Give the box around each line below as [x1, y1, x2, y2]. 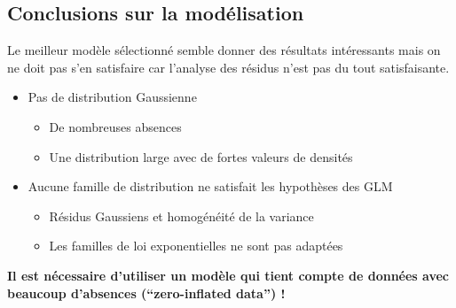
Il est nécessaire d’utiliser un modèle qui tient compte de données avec [7, 266, 450, 284]
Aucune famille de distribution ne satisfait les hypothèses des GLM [28, 177, 393, 196]
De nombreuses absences [49, 117, 182, 135]
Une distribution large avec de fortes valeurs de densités [49, 147, 353, 166]
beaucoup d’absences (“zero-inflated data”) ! [7, 283, 286, 302]
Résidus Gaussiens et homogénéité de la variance [49, 206, 314, 225]
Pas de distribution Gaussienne [28, 88, 197, 106]
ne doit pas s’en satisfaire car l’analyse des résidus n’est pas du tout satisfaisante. [7, 58, 450, 76]
